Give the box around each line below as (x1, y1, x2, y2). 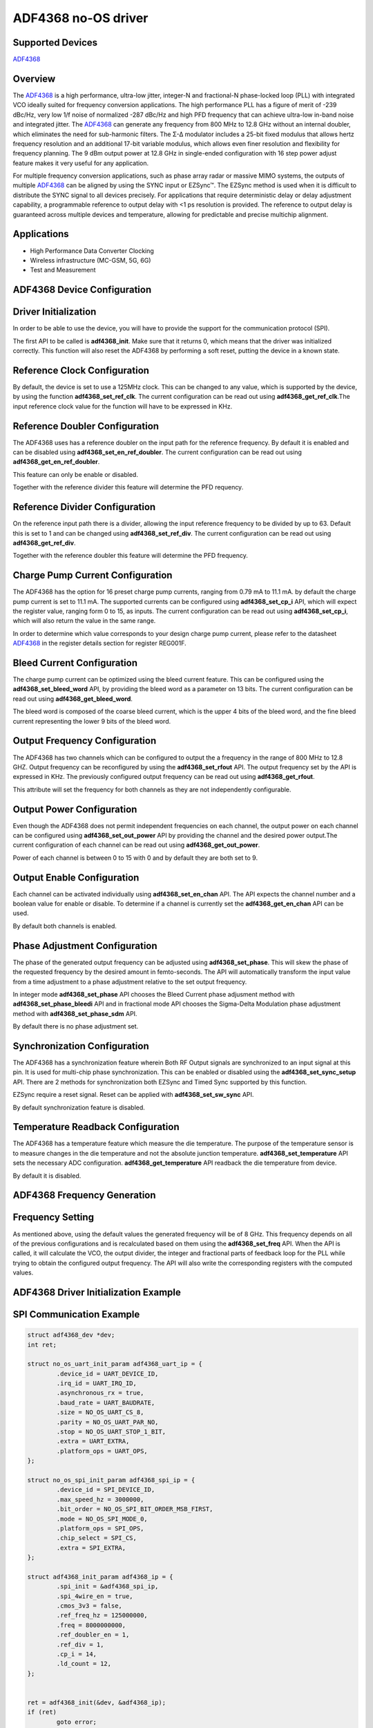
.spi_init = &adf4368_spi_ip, (56, 1583, 159, 1590)
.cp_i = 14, (56, 1651, 97, 1658)
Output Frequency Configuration (12, 735, 157, 746)
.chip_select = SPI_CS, (56, 1534, 137, 1542)
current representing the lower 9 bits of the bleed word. (12, 717, 171, 725)
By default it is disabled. (12, 1172, 82, 1180)
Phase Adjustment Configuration (12, 940, 158, 952)
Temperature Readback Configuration (12, 1121, 180, 1133)
